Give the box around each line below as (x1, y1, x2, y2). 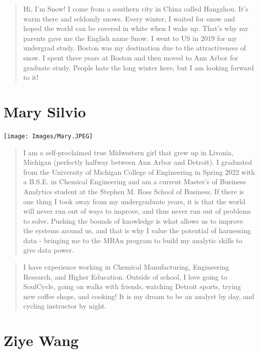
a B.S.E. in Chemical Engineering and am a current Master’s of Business (23, 176, 246, 187)
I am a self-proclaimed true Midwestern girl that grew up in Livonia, (23, 147, 234, 157)
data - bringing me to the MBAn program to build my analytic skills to (23, 235, 243, 245)
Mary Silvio (3, 101, 86, 121)
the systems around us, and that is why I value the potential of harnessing (23, 225, 251, 236)
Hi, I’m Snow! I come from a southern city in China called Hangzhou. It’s (23, 3, 249, 13)
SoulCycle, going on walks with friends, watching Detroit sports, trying (23, 281, 241, 292)
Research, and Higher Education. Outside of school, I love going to (23, 271, 228, 282)
